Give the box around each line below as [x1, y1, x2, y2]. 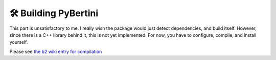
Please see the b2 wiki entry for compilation [9, 48, 102, 54]
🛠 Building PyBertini [9, 8, 99, 19]
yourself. [9, 39, 28, 45]
